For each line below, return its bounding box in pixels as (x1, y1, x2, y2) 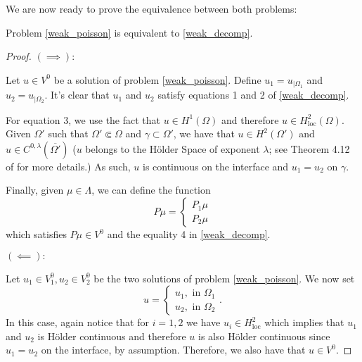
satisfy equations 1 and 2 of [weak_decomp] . (157, 87, 349, 102)
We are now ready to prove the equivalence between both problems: (6, 1, 297, 15)
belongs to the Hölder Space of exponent (85, 141, 260, 156)
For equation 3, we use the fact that (6, 112, 161, 127)
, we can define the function (91, 182, 211, 197)
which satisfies (6, 227, 67, 242)
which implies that (264, 315, 344, 330)
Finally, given (6, 182, 64, 197)
